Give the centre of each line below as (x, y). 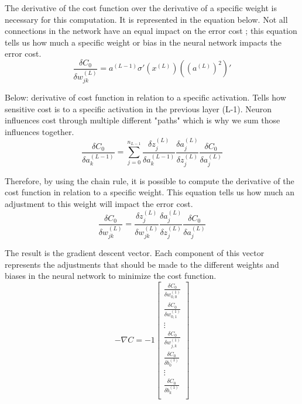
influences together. (40, 131)
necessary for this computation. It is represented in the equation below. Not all (146, 19)
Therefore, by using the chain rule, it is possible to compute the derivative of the (150, 180)
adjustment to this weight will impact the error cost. (99, 204)
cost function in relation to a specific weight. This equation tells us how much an (150, 192)
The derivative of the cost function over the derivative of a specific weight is (141, 8)
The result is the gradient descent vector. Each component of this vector (135, 252)
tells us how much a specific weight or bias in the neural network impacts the (143, 42)
